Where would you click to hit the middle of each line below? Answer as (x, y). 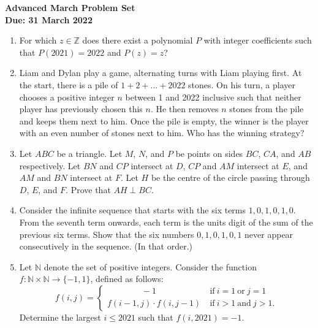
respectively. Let (50, 165)
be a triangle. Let (89, 153)
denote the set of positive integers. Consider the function (150, 266)
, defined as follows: (127, 279)
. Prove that (88, 189)
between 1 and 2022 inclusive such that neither (213, 97)
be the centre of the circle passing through (230, 177)
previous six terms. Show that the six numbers (107, 234)
